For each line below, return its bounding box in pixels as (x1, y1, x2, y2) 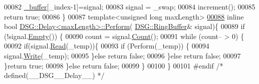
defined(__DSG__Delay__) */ (4, 70, 105, 80)
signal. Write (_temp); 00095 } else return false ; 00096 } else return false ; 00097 (4, 50, 241, 60)
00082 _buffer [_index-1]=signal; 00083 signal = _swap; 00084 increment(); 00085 (4, 1, 255, 11)
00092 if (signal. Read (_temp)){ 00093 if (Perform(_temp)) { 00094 (4, 40, 209, 51)
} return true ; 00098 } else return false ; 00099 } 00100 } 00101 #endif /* (4, 60, 223, 70)
